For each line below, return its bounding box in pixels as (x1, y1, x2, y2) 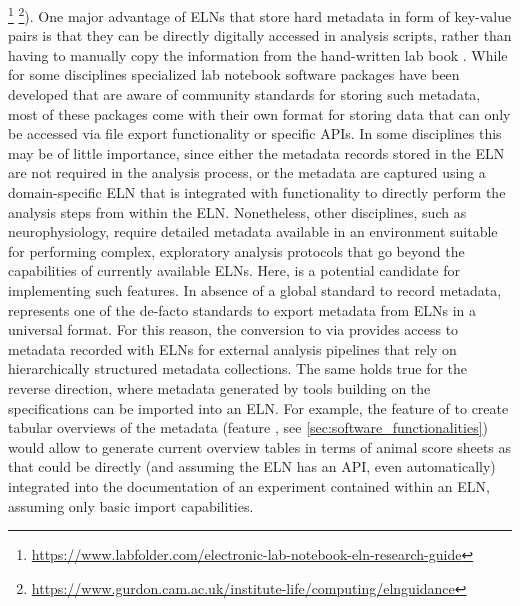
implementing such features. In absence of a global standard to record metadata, (8, 279, 502, 300)
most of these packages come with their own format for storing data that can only (8, 103, 511, 124)
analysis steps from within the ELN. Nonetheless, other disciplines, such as (8, 201, 467, 222)
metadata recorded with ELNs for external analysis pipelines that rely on (8, 338, 457, 359)
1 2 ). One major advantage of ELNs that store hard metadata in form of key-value (8, 3, 512, 26)
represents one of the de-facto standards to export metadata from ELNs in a (8, 299, 477, 320)
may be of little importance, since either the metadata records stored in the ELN (8, 142, 505, 163)
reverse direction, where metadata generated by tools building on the (8, 377, 431, 398)
